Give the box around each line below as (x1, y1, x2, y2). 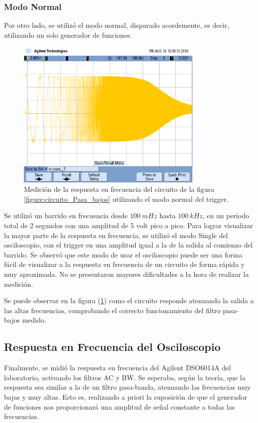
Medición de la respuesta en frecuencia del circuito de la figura (24, 184, 214, 194)
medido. (22, 315, 46, 325)
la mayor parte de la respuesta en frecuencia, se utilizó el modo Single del (4, 230, 228, 240)
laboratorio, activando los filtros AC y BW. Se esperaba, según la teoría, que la (4, 372, 246, 382)
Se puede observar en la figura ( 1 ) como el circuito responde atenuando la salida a (4, 295, 254, 306)
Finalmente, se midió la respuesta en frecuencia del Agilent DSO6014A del (4, 362, 231, 373)
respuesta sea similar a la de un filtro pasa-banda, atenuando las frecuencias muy (4, 382, 251, 392)
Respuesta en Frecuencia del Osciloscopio (4, 339, 221, 354)
